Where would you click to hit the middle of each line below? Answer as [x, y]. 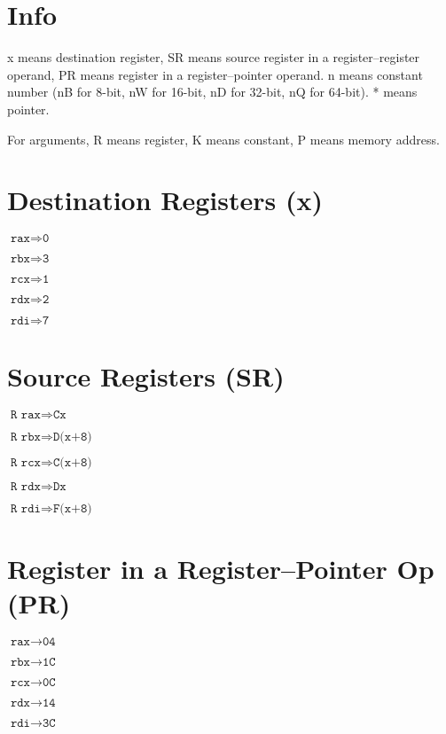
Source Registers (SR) [146, 376]
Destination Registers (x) [165, 200]
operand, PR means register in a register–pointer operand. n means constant [215, 74]
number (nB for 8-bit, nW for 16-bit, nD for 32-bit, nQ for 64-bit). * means [212, 92]
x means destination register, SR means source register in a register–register [214, 57]
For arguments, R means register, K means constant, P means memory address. [223, 139]
